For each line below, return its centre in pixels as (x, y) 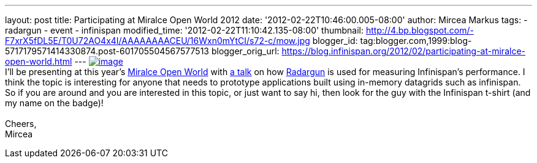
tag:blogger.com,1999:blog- (416, 41)
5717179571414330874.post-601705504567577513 (107, 51)
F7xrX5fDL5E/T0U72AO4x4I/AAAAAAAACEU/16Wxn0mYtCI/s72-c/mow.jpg (158, 41)
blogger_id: (335, 41)
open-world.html (39, 61)
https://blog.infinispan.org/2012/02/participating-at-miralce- (403, 51)
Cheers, (21, 124)
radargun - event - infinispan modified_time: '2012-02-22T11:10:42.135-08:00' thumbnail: (185, 30)
